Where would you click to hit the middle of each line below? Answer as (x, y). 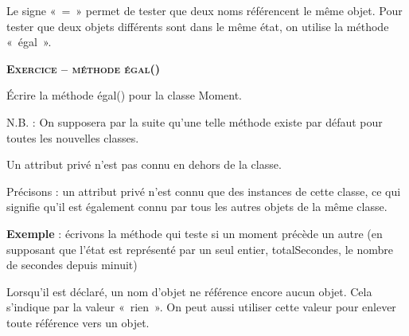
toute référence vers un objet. (78, 322)
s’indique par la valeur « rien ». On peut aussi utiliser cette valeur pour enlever (201, 307)
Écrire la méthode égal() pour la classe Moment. (125, 95)
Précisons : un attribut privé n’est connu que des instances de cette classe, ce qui (204, 191)
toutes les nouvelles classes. (73, 137)
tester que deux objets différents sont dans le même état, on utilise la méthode (198, 26)
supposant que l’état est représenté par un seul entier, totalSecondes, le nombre (200, 249)
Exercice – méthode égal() (84, 68)
